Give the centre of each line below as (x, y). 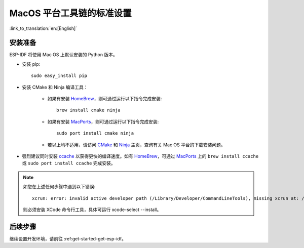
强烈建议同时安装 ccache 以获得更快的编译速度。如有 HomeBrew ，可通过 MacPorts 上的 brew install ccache (140, 156)
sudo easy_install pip (59, 76)
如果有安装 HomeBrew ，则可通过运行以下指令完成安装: (105, 99)
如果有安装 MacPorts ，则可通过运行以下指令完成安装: (103, 121)
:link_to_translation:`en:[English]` (43, 28)
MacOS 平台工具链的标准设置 (70, 13)
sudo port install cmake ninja (95, 133)
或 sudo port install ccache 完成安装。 (69, 163)
